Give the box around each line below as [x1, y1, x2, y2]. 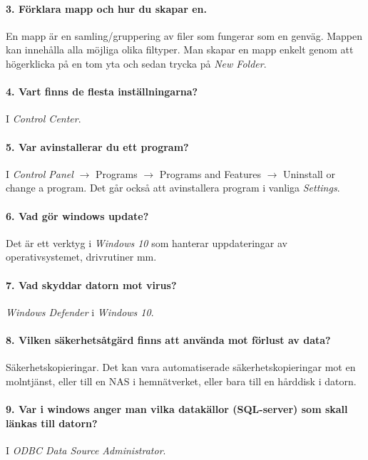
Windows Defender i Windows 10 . [6, 304, 154, 319]
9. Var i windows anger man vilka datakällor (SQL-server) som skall [6, 401, 348, 416]
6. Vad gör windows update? [6, 208, 149, 223]
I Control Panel [6, 166, 73, 181]
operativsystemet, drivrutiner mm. [6, 249, 157, 264]
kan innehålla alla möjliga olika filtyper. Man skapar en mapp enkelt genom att [6, 42, 354, 57]
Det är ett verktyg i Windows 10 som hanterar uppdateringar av [6, 235, 287, 250]
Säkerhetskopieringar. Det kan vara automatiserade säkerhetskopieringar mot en [6, 360, 356, 375]
